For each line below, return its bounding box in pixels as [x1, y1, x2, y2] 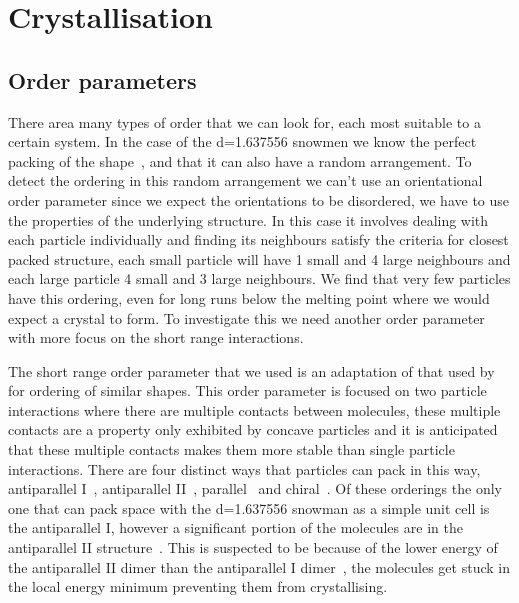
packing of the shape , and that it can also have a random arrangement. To [8, 150, 472, 171]
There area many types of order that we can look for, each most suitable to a [8, 111, 481, 132]
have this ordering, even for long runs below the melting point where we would [8, 287, 490, 308]
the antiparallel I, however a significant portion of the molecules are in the [8, 517, 463, 538]
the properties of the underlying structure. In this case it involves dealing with [8, 209, 489, 230]
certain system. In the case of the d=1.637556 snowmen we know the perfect [8, 131, 477, 152]
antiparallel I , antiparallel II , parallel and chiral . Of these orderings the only [8, 478, 502, 499]
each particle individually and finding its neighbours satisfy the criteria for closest [8, 229, 509, 250]
